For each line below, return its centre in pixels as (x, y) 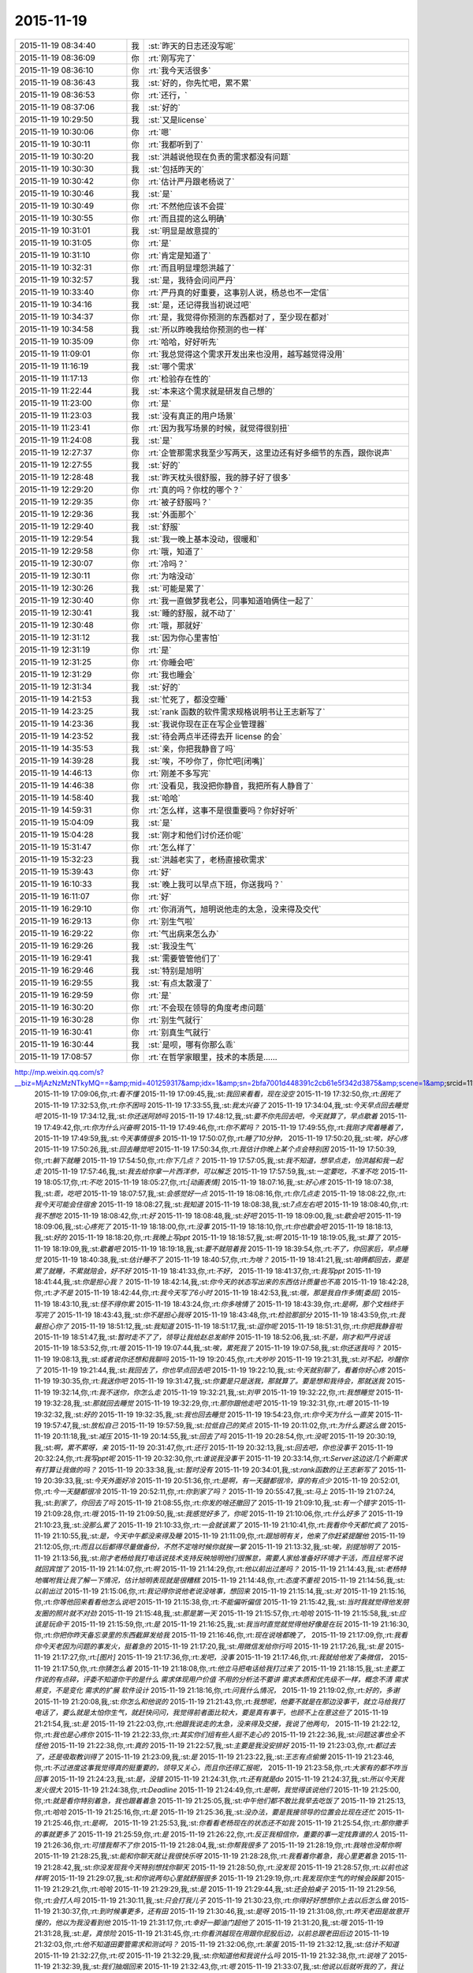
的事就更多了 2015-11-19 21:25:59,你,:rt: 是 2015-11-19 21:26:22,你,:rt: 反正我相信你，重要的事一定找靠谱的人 (207, 1834)
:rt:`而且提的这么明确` (187, 219)
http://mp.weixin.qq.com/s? (59, 1072)
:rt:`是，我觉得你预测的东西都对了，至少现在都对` (238, 317)
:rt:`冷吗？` (168, 563)
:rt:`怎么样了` (171, 847)
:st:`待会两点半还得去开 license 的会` (215, 736)
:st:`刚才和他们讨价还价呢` (196, 835)
